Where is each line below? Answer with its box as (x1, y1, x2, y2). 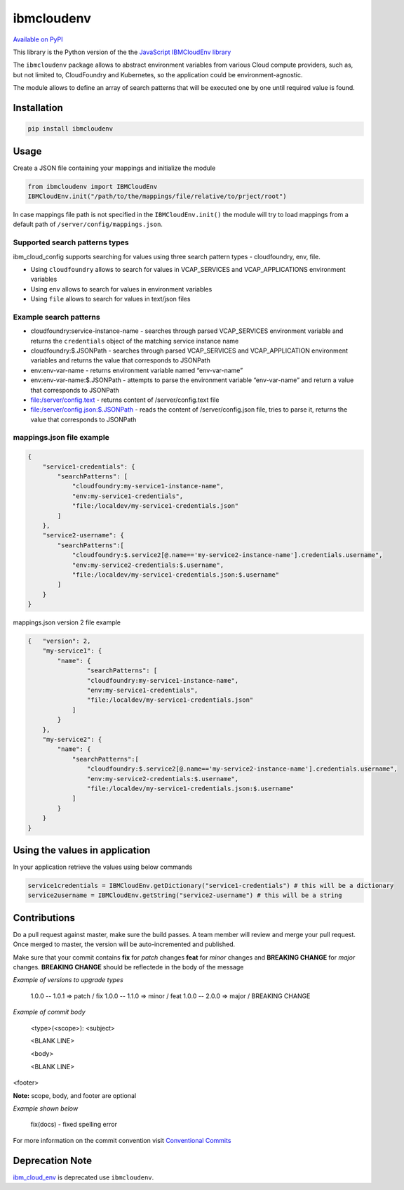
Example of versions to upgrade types (13, 976, 124, 984)
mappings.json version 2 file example (13, 618, 121, 627)
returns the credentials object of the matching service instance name (30, 336, 239, 345)
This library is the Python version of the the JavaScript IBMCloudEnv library (13, 48, 231, 56)
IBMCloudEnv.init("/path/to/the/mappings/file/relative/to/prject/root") (27, 192, 287, 200)
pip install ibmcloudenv (27, 125, 114, 133)
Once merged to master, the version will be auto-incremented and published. (13, 940, 236, 948)
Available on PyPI (13, 35, 63, 44)
